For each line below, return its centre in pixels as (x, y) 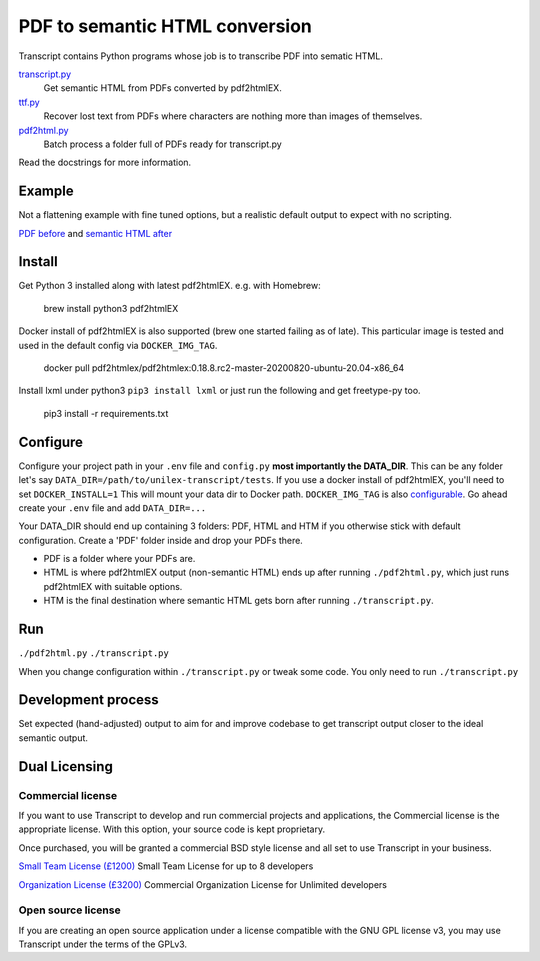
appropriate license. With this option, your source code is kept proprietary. (171, 829)
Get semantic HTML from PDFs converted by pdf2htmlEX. (162, 88)
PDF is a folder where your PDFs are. (119, 559)
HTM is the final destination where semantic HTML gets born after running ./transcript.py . (238, 601)
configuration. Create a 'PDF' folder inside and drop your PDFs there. (161, 540)
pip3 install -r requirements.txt (106, 413)
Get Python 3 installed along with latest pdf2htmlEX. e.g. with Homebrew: (169, 286)
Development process (88, 700)
